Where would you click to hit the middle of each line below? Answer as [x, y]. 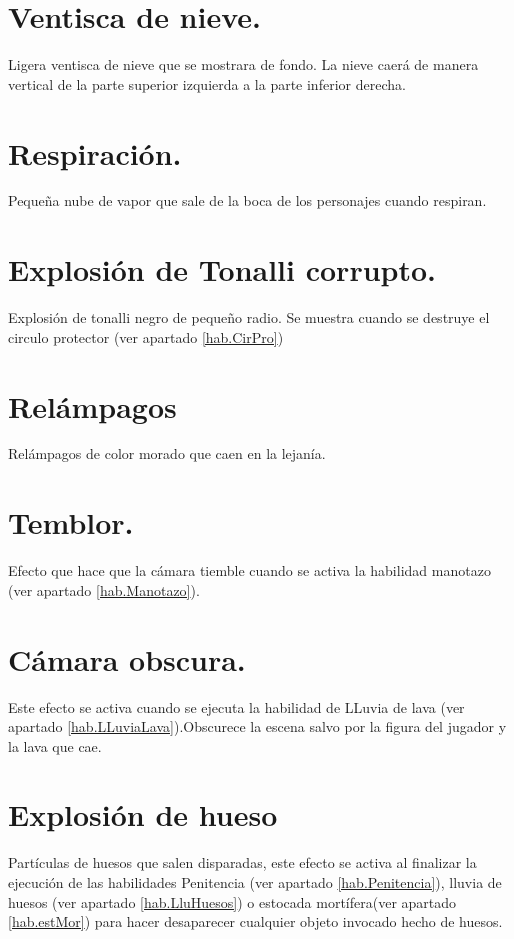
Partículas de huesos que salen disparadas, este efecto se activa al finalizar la [242, 862]
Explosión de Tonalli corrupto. [222, 269]
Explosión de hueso [143, 814]
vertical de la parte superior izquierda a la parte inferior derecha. [207, 83]
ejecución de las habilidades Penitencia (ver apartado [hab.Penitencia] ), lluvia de [255, 882]
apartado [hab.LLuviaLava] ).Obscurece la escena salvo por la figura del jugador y [257, 726]
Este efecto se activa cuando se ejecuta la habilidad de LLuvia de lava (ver [236, 706]
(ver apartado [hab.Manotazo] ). [104, 589]
